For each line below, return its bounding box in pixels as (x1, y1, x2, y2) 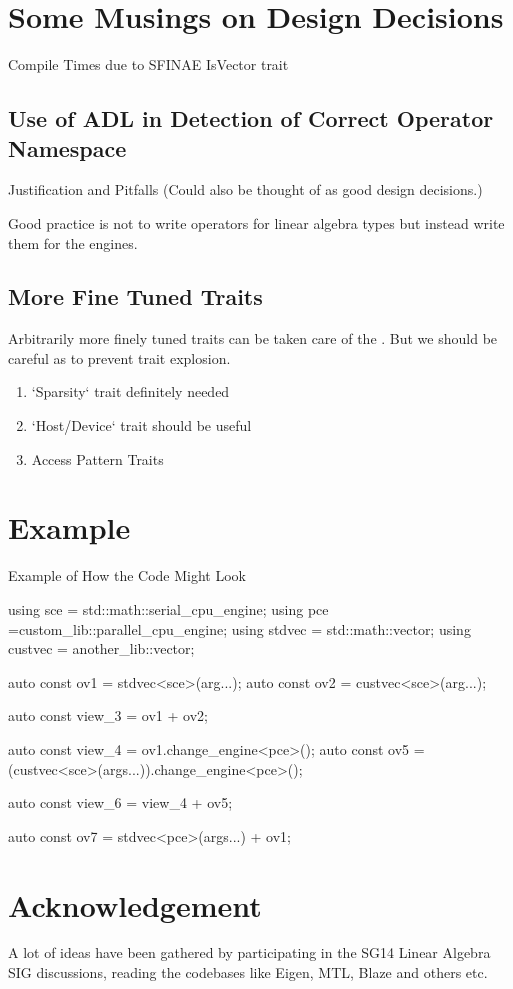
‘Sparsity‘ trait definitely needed (31, 381, 230, 402)
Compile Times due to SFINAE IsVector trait (8, 54, 289, 75)
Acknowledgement (8, 884, 262, 925)
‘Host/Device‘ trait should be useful (31, 415, 252, 436)
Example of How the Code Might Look (8, 565, 246, 586)
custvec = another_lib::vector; (8, 638, 195, 659)
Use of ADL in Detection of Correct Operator (8, 103, 494, 134)
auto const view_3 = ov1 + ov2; (8, 705, 208, 726)
